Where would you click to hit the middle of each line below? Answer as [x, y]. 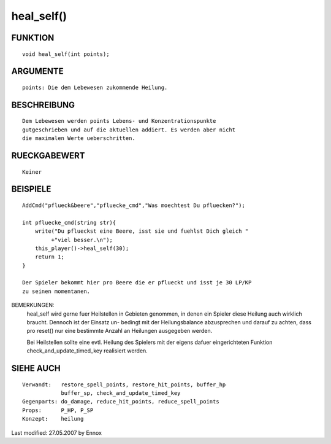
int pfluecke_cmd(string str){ [69, 222]
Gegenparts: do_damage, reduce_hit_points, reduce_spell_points [121, 402]
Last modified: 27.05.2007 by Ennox [57, 432]
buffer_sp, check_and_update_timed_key [121, 393]
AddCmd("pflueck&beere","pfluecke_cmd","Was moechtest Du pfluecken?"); [134, 205]
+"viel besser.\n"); [82, 240]
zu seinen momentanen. [56, 291]
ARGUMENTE [37, 72]
